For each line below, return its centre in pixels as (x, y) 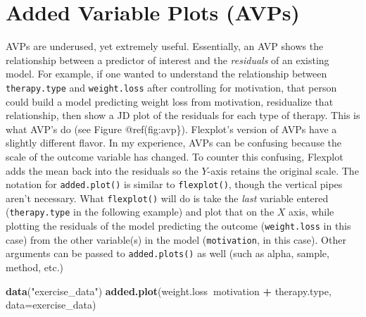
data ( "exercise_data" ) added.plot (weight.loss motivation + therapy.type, (169, 291)
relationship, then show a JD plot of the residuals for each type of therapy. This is (183, 115)
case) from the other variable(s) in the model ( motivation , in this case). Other (176, 239)
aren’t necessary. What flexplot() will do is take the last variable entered (167, 198)
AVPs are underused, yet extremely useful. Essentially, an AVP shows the (165, 46)
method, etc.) (35, 267)
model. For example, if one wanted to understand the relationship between (166, 74)
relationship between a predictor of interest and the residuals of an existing (168, 60)
